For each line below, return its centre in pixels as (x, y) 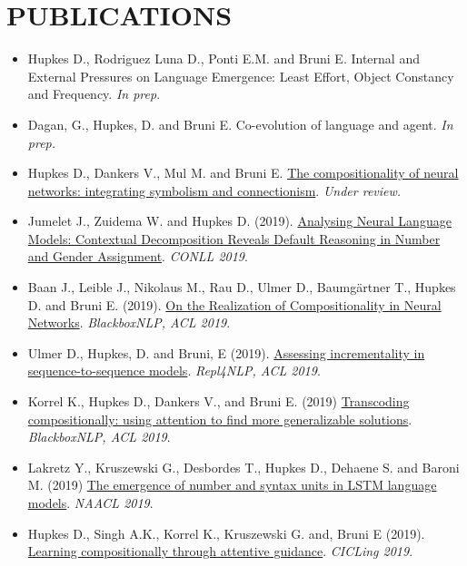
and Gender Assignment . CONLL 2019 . (138, 256)
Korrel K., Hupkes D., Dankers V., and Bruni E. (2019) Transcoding (219, 401)
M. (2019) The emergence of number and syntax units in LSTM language (232, 485)
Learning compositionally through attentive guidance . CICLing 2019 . (220, 551)
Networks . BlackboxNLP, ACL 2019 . (129, 322)
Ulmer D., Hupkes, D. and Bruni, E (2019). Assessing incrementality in (226, 352)
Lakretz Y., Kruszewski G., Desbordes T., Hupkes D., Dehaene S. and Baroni (243, 467)
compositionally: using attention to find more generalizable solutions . (220, 419)
